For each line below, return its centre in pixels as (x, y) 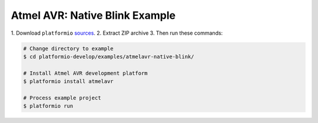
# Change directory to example (69, 48)
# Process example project (62, 98)
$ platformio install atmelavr (69, 82)
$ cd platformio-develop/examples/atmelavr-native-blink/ (109, 56)
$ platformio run (48, 106)
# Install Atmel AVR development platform (85, 73)
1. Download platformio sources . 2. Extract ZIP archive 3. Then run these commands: (117, 33)
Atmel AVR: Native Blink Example (93, 15)
